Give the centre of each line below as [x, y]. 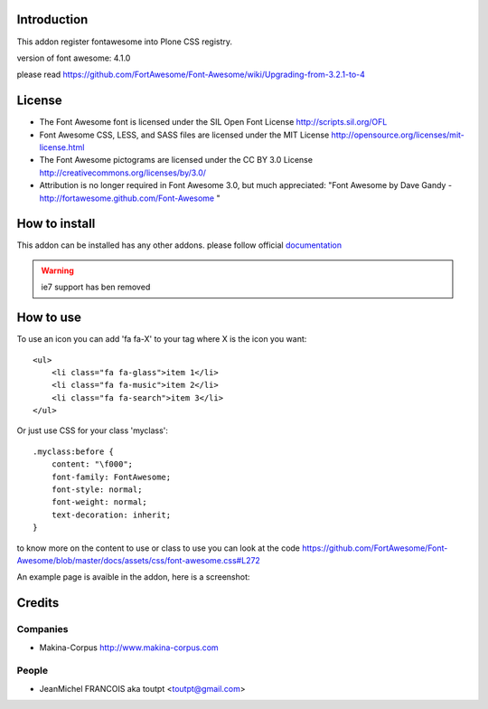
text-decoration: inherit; [111, 515]
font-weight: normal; [99, 502]
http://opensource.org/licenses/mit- [398, 135]
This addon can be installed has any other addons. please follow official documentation [179, 245]
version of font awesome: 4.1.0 [74, 58]
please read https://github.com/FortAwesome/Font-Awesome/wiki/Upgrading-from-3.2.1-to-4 [191, 75]
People [33, 671]
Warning [57, 270]
